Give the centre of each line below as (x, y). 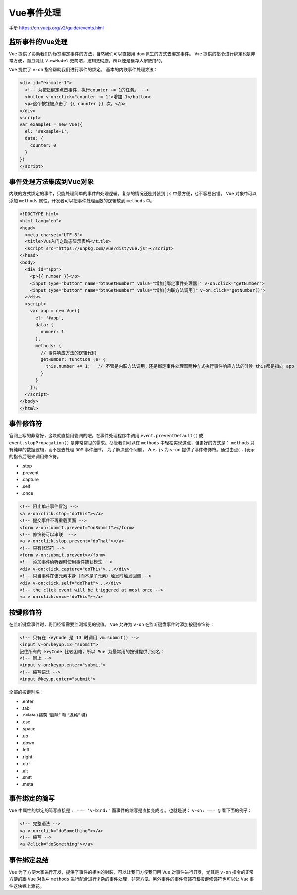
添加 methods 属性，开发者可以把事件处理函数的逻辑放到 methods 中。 (82, 200)
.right (27, 757)
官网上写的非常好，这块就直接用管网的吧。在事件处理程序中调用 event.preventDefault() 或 (106, 436)
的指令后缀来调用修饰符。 (35, 457)
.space (28, 729)
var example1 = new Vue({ (51, 124)
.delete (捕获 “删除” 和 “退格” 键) (54, 715)
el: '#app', (50, 318)
